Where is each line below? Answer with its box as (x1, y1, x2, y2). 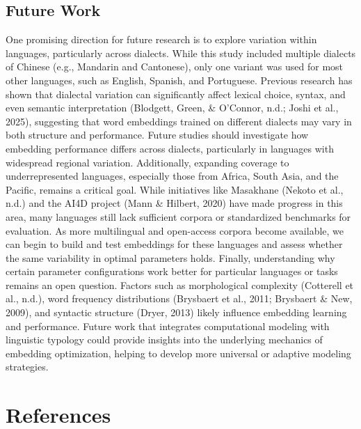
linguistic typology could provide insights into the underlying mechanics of (6, 332, 323, 347)
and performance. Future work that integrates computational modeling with (6, 318, 330, 333)
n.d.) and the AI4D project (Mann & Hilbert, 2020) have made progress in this (6, 196, 343, 210)
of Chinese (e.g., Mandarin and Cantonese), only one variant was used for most (6, 59, 344, 74)
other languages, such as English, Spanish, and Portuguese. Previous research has (6, 72, 353, 87)
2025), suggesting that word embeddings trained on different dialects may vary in (6, 114, 352, 128)
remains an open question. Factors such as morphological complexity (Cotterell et (6, 277, 354, 292)
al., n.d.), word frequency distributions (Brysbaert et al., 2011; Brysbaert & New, (6, 291, 353, 306)
